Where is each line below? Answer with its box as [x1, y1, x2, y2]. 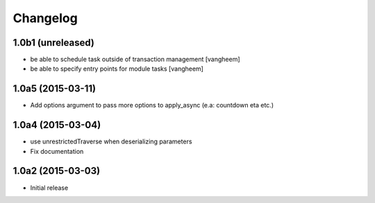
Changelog [12, 10, 78, 26]
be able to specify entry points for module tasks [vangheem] [30, 64, 204, 73]
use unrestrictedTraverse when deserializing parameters [30, 137, 192, 145]
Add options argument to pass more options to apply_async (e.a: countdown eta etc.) [30, 101, 274, 109]
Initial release [30, 184, 69, 192]
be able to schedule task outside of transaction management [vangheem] [30, 55, 240, 64]
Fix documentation [30, 147, 84, 155]
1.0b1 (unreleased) [12, 37, 95, 48]
